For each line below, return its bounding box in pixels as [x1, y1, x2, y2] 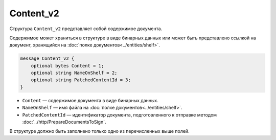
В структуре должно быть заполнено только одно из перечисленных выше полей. [9, 128, 190, 134]
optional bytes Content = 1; [31, 63, 104, 68]
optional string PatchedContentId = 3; [31, 77, 131, 83]
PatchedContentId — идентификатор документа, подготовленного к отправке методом [22, 111, 217, 118]
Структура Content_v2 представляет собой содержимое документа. [9, 26, 163, 32]
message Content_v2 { [20, 56, 75, 61]
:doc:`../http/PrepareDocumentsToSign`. [22, 119, 107, 125]
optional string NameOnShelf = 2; [31, 70, 118, 76]
